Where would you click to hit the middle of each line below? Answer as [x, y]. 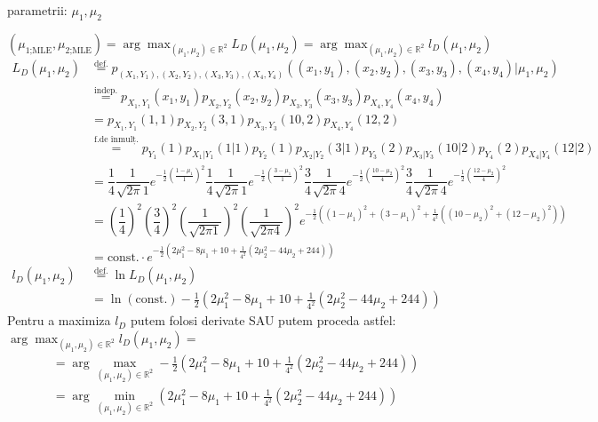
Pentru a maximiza [59, 320]
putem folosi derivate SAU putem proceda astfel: [263, 320]
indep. [106, 90]
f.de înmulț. [116, 140]
